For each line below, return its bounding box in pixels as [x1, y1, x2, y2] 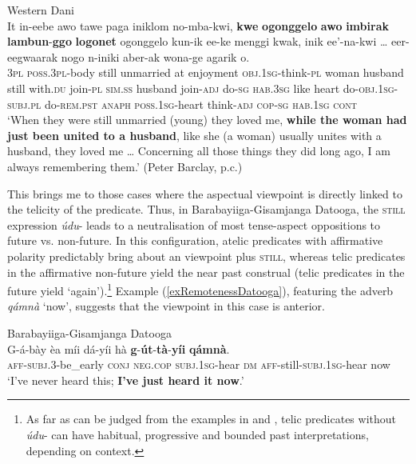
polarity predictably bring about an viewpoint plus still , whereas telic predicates [7, 247, 406, 264]
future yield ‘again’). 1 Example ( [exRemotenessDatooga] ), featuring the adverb [7, 280, 394, 298]
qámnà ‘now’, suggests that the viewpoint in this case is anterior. [7, 298, 325, 314]
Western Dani [7, 2, 74, 18]
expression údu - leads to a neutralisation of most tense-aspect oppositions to [7, 216, 381, 233]
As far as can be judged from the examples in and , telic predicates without [26, 410, 396, 427]
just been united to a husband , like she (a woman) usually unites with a [7, 126, 382, 143]
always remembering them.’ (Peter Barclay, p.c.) [7, 158, 243, 174]
